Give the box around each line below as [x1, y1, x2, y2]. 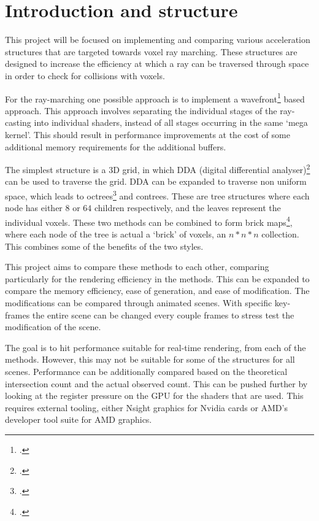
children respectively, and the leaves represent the [94, 201, 281, 214]
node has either [5, 201, 63, 214]
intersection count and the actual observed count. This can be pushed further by [5, 377, 308, 390]
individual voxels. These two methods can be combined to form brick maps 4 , [5, 214, 293, 228]
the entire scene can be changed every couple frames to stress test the [32, 308, 294, 321]
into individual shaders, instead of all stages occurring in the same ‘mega [34, 116, 308, 129]
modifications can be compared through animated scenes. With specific [5, 296, 272, 309]
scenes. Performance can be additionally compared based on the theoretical [5, 365, 288, 377]
